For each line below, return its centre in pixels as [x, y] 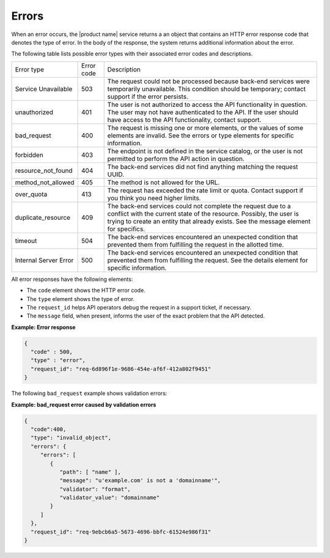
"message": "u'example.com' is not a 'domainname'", [140, 480]
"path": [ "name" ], [90, 472]
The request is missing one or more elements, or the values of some [205, 128]
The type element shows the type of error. [80, 299]
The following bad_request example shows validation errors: [89, 393]
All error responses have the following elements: [72, 279]
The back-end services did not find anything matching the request [203, 167]
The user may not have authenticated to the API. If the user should [203, 112]
